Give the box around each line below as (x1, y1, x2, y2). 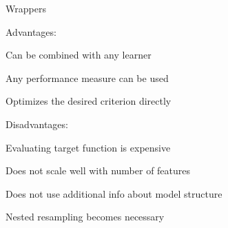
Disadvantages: (6, 116, 68, 131)
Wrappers (6, 1, 46, 15)
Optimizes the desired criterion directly (6, 94, 172, 108)
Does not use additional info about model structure (6, 186, 222, 200)
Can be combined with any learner (6, 48, 152, 62)
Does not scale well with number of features (6, 163, 191, 178)
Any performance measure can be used (6, 70, 169, 85)
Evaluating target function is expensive (6, 140, 171, 154)
